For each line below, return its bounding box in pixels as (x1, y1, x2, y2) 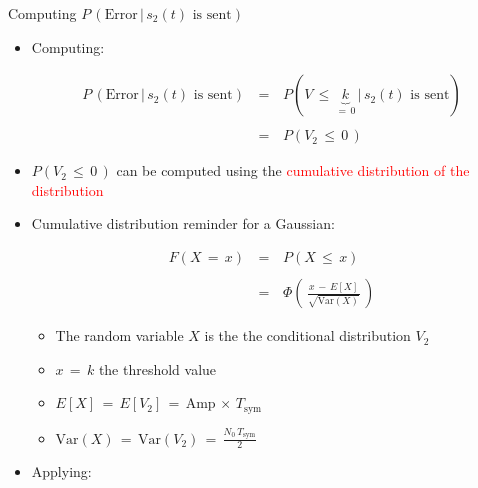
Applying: (31, 461, 92, 482)
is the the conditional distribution (204, 325, 411, 346)
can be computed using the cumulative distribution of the (116, 160, 470, 181)
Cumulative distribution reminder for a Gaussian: (31, 213, 335, 234)
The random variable (55, 325, 184, 346)
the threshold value (98, 358, 217, 379)
